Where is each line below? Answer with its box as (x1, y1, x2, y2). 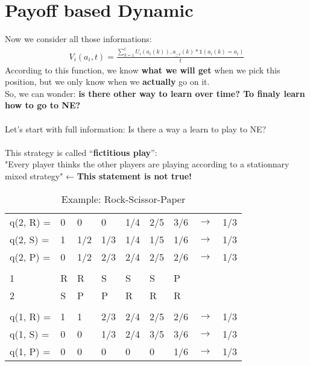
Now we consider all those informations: (5, 33, 152, 45)
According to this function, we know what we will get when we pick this (5, 63, 280, 76)
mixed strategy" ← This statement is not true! (5, 170, 192, 182)
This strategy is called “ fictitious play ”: (5, 146, 157, 158)
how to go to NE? (5, 99, 81, 111)
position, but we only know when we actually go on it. (5, 75, 210, 88)
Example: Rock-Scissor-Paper (61, 191, 186, 206)
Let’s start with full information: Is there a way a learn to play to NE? (5, 122, 267, 135)
